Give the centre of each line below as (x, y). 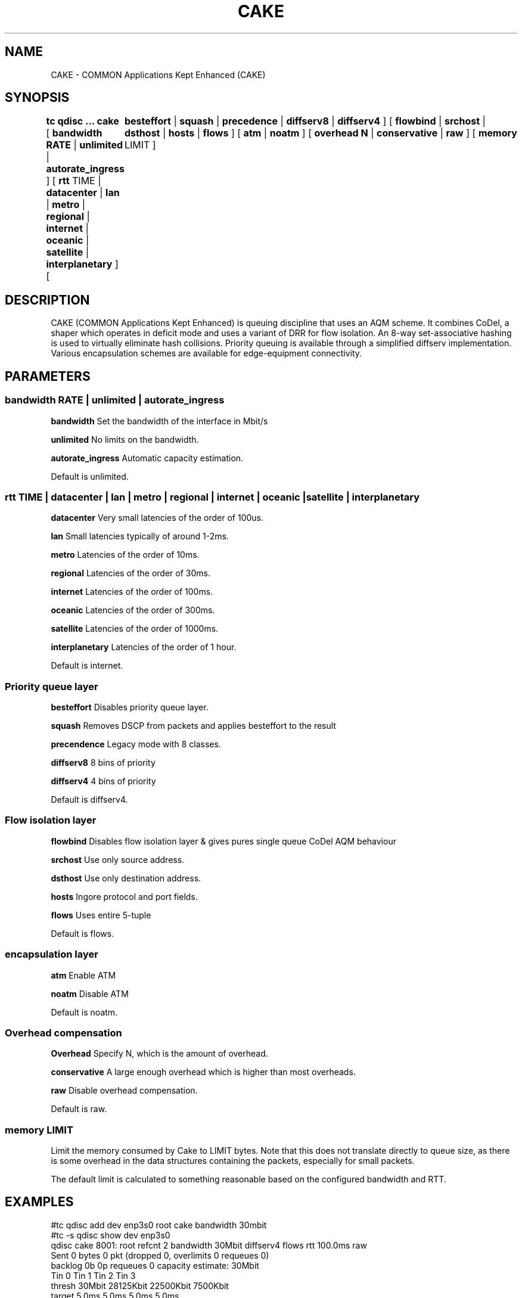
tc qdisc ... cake (83, 121)
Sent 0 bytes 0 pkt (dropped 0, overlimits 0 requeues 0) (160, 1255)
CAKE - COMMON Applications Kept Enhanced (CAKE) (158, 74)
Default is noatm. (84, 1012)
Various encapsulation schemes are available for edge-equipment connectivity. (206, 353)
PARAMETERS (48, 376)
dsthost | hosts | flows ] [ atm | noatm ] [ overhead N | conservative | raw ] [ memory (321, 133)
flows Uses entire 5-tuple (101, 915)
